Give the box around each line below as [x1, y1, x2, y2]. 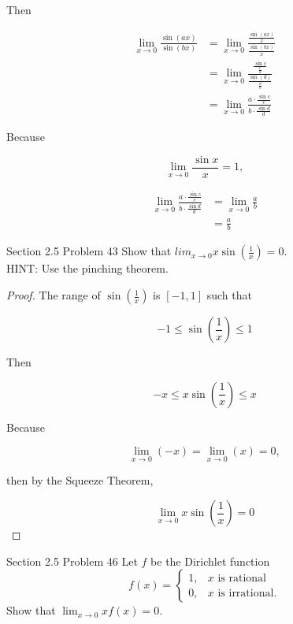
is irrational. [217, 587, 277, 599]
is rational [217, 572, 266, 584]
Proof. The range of [6, 287, 101, 303]
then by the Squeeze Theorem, [6, 472, 154, 488]
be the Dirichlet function [150, 552, 270, 569]
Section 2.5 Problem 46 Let [6, 552, 138, 569]
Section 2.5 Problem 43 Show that [6, 243, 172, 259]
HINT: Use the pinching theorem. [6, 260, 169, 277]
